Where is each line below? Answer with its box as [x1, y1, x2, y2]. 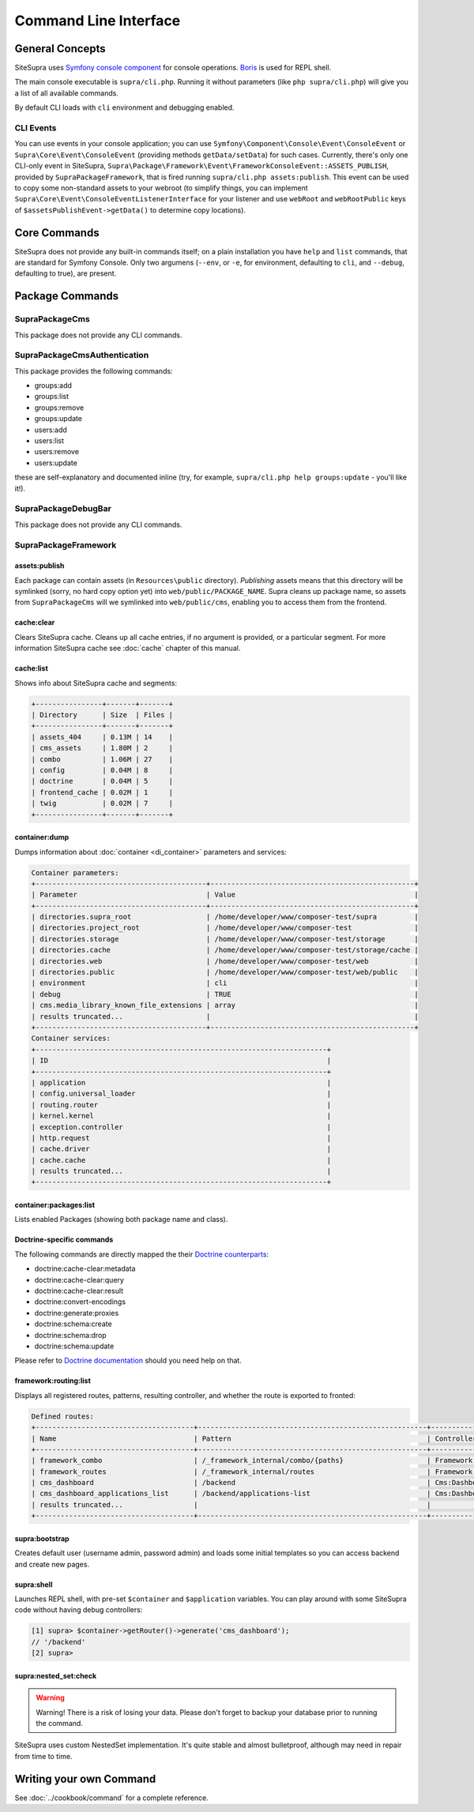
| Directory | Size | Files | [31, 711, 174, 720]
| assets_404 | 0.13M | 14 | [31, 732, 174, 742]
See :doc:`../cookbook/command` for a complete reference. [14, 1793, 209, 1803]
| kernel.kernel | [31, 1111, 332, 1121]
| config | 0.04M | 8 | [31, 765, 174, 774]
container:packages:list [14, 1201, 95, 1210]
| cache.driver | [31, 1145, 332, 1153]
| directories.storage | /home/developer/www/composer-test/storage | [31, 934, 419, 943]
